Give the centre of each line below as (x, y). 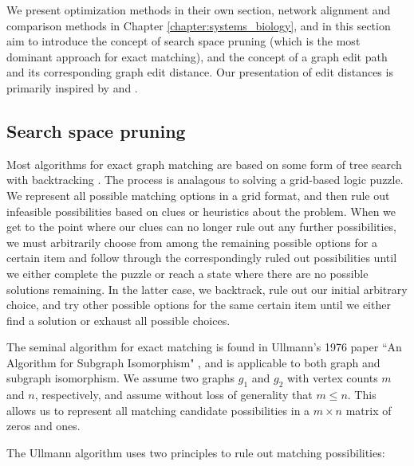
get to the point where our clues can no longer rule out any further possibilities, (202, 227)
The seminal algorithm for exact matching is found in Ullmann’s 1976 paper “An (204, 347)
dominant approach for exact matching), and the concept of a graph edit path (197, 56)
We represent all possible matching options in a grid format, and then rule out (198, 195)
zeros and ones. (43, 426)
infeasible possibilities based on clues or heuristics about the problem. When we (201, 211)
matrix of (369, 410)
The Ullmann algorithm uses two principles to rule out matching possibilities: (196, 453)
